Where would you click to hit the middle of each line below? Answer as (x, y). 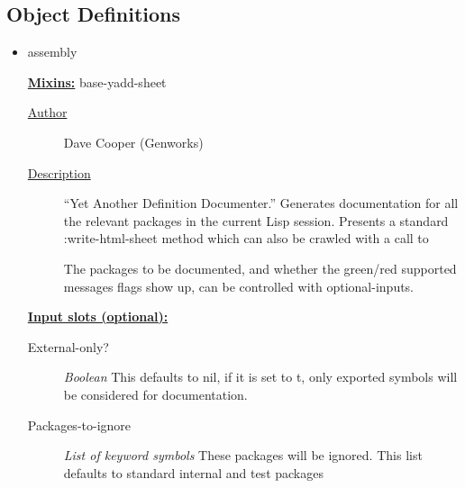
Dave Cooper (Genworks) (133, 142)
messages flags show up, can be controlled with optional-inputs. (239, 286)
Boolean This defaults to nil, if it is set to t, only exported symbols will (260, 377)
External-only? (68, 346)
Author (47, 112)
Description (59, 172)
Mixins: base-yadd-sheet (97, 81)
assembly (52, 52)
